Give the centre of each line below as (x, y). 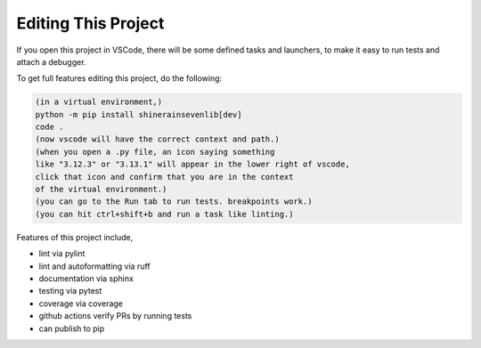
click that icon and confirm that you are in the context (164, 177)
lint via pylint (62, 254)
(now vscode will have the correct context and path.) (157, 139)
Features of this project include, (75, 237)
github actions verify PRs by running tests (115, 316)
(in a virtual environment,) (99, 102)
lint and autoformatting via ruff (94, 266)
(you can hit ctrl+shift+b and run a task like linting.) (164, 214)
